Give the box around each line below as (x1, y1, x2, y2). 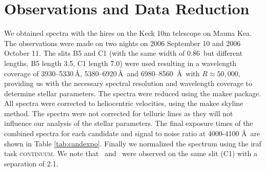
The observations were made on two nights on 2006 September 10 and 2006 (4, 37, 241, 48)
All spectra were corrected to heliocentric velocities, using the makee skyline (4, 98, 243, 109)
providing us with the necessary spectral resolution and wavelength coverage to (4, 78, 252, 89)
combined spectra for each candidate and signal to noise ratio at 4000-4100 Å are (4, 128, 260, 139)
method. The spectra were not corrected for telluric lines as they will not (4, 107, 233, 118)
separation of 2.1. (4, 158, 58, 168)
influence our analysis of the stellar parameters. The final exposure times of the (4, 118, 253, 128)
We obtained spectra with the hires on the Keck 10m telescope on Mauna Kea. (4, 28, 252, 38)
